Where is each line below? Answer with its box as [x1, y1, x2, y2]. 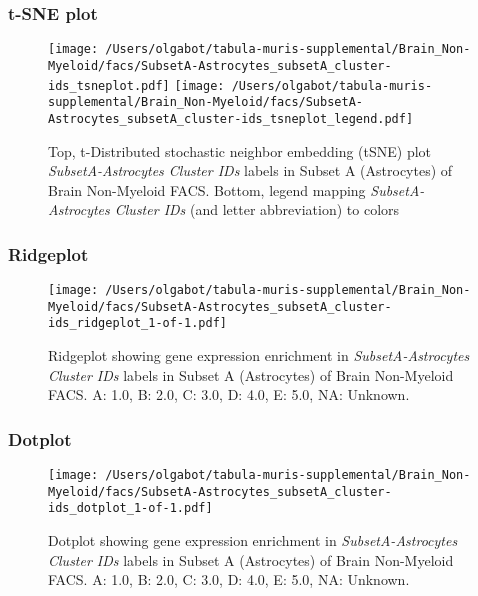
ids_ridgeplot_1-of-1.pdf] [48, 316, 227, 331]
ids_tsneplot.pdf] [48, 78, 170, 93]
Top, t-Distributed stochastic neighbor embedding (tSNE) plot [48, 140, 432, 161]
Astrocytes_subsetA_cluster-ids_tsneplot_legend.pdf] [48, 111, 414, 126]
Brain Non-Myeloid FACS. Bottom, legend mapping [48, 179, 366, 200]
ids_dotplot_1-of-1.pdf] [48, 501, 213, 516]
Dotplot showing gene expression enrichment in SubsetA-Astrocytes [48, 530, 458, 551]
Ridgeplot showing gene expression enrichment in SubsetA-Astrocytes [48, 345, 470, 366]
